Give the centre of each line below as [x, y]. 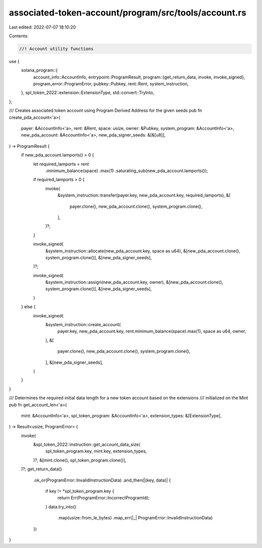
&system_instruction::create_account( [83, 325]
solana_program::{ [40, 70]
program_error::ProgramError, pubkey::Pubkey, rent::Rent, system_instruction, [111, 84]
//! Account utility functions [57, 49]
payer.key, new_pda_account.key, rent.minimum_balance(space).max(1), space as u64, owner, [152, 331]
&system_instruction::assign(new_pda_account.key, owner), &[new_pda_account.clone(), [134, 282]
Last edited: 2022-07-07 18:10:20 [42, 27]
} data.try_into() [61, 507]
